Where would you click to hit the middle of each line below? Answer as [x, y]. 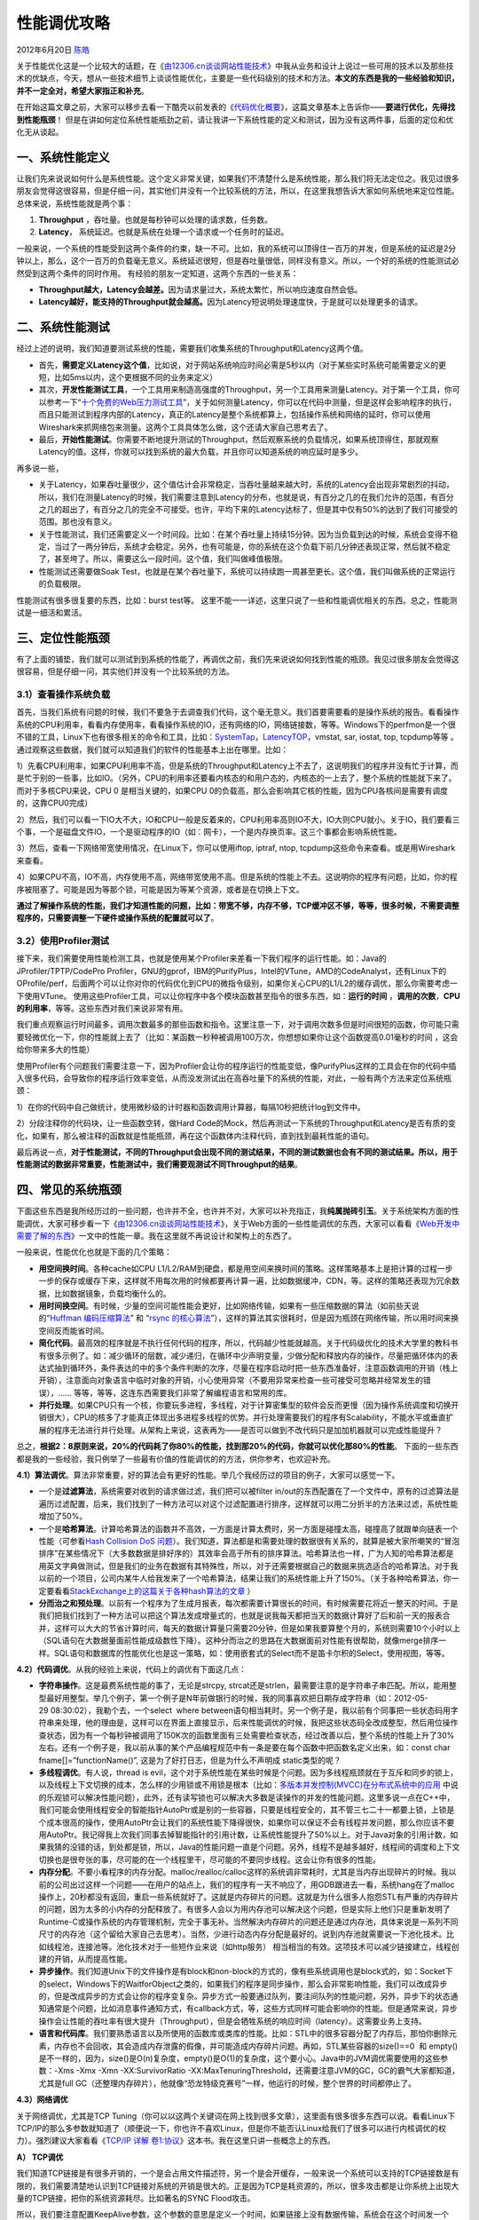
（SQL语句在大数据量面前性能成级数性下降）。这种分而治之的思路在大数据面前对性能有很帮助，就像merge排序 [239, 1641]
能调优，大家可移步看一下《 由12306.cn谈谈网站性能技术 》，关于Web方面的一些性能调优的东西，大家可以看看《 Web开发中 [238, 1223]
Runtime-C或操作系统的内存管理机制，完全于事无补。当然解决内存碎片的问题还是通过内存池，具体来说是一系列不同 [248, 1922]
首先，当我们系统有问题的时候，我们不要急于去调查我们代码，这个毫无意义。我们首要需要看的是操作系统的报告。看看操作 [238, 712]
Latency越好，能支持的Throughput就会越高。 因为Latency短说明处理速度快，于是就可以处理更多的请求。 [231, 302]
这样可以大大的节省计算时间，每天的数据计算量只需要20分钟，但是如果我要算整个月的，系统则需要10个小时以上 [257, 1628]
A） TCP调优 [40, 2157]
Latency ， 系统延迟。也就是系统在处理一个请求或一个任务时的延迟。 [164, 232]
